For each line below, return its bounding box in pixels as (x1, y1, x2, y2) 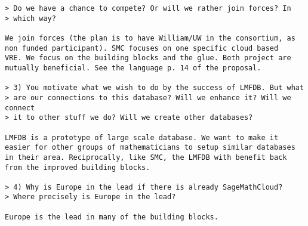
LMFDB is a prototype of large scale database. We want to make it (5, 133, 279, 142)
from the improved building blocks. (5, 163, 150, 172)
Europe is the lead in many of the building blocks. (5, 212, 218, 221)
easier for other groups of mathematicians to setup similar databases (5, 143, 295, 152)
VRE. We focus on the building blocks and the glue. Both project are (5, 54, 291, 63)
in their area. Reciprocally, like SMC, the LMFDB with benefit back (5, 153, 287, 162)
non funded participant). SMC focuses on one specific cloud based (5, 44, 279, 52)
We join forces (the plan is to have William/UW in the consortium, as (5, 33, 295, 42)
